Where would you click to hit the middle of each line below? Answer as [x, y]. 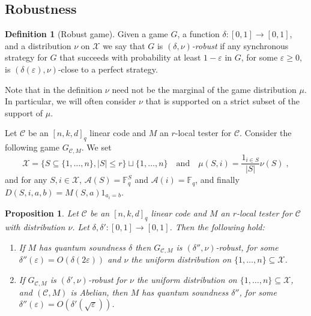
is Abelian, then [99, 292]
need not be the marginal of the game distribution [204, 89]
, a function [198, 34]
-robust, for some [247, 247]
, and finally [217, 180]
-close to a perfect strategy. [108, 69]
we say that [124, 45]
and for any [26, 180]
